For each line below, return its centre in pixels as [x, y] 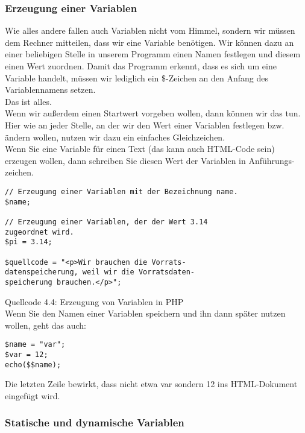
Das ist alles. [28, 101]
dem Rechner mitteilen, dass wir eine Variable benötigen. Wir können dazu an [149, 42]
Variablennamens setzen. [50, 90]
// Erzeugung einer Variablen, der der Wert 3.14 [106, 222]
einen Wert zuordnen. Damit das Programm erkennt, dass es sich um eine [141, 66]
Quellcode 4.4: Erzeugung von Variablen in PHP [94, 301]
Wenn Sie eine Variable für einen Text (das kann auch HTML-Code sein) [140, 149]
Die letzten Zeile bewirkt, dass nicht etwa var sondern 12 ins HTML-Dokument [151, 384]
